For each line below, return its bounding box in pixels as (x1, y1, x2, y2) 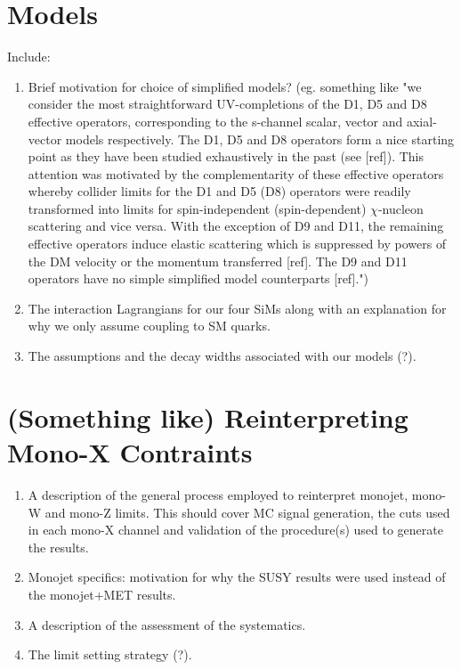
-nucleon (377, 199, 424, 217)
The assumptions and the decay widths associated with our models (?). (28, 347, 417, 365)
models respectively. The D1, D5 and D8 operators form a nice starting (65, 129, 455, 148)
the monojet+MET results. (28, 584, 176, 603)
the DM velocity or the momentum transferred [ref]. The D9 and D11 (28, 251, 408, 270)
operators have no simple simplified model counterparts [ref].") (28, 269, 368, 288)
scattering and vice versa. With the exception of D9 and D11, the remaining (28, 217, 444, 235)
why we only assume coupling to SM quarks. (28, 316, 271, 335)
